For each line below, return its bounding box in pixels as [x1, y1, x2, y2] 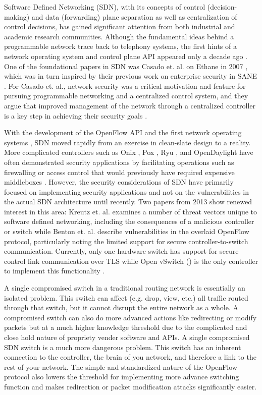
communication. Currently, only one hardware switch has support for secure [4, 246, 239, 256]
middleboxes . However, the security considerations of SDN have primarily [4, 177, 234, 187]
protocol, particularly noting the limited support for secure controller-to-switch [4, 236, 248, 246]
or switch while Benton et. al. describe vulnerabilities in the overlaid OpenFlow [4, 226, 249, 237]
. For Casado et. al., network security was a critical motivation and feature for [4, 80, 246, 91]
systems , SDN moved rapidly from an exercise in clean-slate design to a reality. [4, 137, 251, 147]
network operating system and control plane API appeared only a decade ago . [4, 50, 247, 61]
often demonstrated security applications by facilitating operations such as [4, 156, 234, 167]
